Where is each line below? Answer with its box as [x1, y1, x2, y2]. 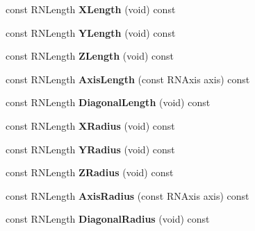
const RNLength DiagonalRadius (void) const [6, 212, 210, 226]
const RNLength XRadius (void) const [6, 118, 175, 132]
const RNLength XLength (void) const [6, 2, 176, 16]
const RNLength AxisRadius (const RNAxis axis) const [6, 188, 249, 203]
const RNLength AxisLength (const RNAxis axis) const [6, 71, 250, 86]
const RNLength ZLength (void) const [6, 49, 174, 63]
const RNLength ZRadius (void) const [6, 165, 174, 180]
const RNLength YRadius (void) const [6, 142, 175, 156]
